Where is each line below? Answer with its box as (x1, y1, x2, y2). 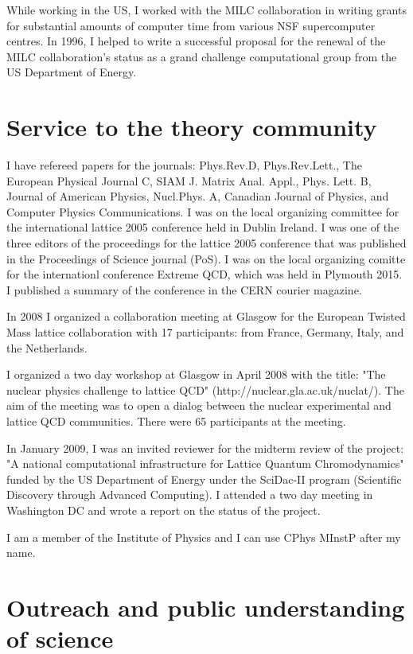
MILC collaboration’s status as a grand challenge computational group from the (6, 48, 397, 64)
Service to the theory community (6, 111, 377, 143)
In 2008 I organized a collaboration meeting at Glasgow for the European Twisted (6, 308, 406, 325)
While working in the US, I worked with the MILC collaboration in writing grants (6, 2, 407, 18)
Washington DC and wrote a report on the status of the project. (6, 501, 321, 518)
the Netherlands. (6, 339, 88, 356)
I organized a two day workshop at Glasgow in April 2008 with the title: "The (6, 366, 386, 383)
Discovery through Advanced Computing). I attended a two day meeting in (6, 486, 373, 503)
